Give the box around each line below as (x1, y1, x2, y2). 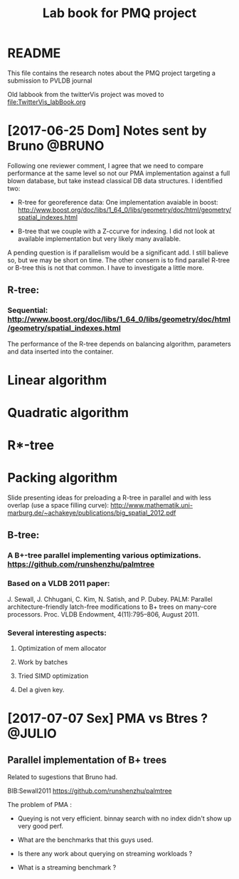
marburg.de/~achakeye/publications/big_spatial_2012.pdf (7, 508, 176, 518)
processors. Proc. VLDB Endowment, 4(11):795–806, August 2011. (7, 610, 199, 618)
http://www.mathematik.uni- (110, 501, 193, 510)
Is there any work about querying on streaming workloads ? (17, 849, 193, 858)
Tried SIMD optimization (17, 672, 89, 680)
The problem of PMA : (7, 800, 73, 808)
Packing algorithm (7, 470, 118, 486)
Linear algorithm (7, 372, 107, 388)
